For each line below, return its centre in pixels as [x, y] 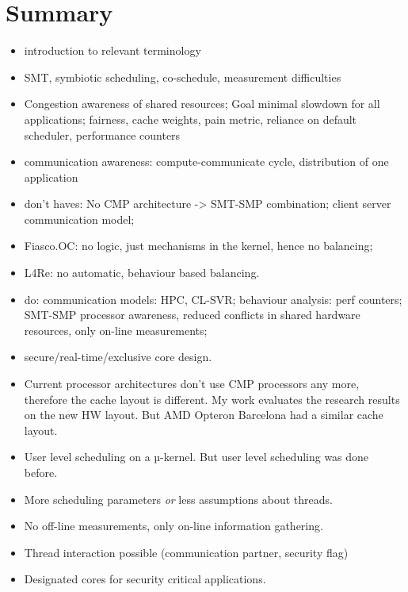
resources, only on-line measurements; [116, 330]
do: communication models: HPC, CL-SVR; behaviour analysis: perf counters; [213, 299]
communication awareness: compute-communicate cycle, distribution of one [206, 161]
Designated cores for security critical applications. [145, 579]
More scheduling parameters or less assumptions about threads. [178, 499]
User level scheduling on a [87, 457]
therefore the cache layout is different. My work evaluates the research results [212, 399]
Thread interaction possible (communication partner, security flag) [186, 552]
